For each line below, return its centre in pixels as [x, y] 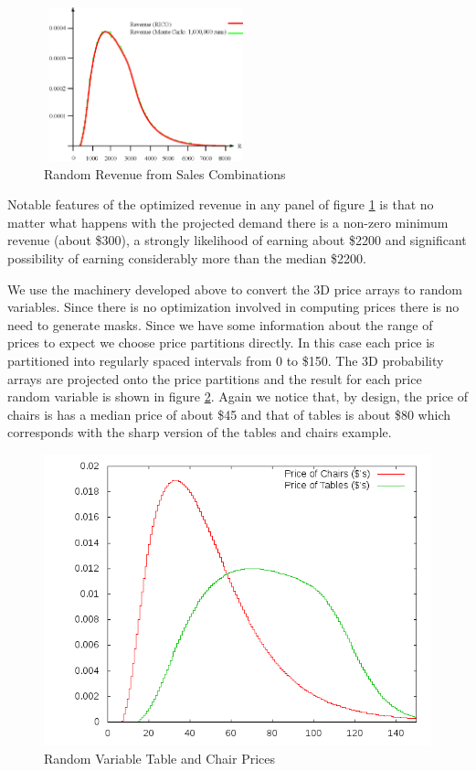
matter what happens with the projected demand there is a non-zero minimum [228, 222]
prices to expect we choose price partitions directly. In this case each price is [221, 343]
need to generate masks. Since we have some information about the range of [220, 324]
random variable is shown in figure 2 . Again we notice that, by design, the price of [238, 396]
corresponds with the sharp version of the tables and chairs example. [200, 432]
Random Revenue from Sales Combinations [165, 173]
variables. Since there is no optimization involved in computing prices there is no [233, 307]
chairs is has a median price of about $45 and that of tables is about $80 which [229, 414]
